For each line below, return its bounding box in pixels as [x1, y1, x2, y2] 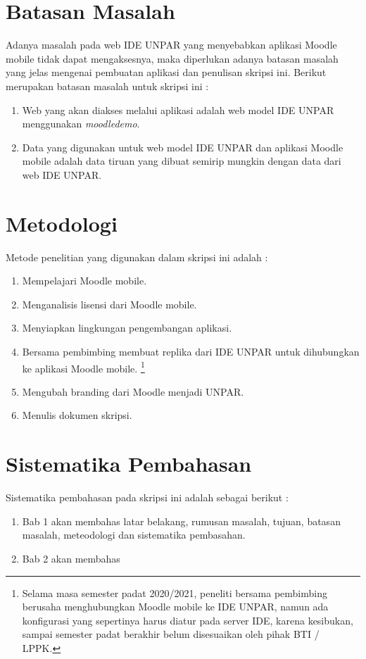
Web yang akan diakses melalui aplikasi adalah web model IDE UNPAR [22, 102, 334, 117]
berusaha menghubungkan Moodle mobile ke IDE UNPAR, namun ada [22, 599, 329, 614]
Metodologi [6, 208, 118, 237]
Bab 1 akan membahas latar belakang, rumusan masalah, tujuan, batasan [22, 513, 341, 528]
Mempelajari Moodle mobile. [22, 273, 147, 288]
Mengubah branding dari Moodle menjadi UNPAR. [22, 384, 244, 398]
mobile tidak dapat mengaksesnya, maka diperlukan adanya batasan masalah [6, 51, 339, 65]
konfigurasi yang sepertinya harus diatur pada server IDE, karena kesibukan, [22, 613, 353, 627]
